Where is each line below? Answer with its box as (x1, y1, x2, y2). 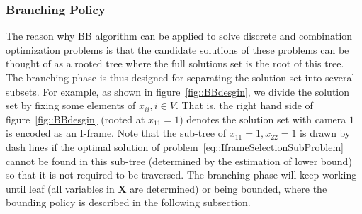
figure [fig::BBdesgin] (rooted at (6, 111, 145, 126)
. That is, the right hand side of (175, 98, 313, 113)
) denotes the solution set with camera (179, 111, 346, 126)
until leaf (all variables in (6, 181, 115, 196)
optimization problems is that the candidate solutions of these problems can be (6, 42, 349, 57)
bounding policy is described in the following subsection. (6, 195, 251, 210)
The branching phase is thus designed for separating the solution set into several (6, 70, 355, 84)
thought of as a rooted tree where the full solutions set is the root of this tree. (6, 56, 344, 71)
